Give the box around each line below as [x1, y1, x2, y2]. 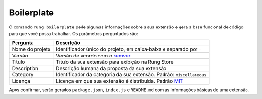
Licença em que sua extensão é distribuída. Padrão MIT [56, 78, 183, 85]
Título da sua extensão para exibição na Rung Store [56, 58, 174, 65]
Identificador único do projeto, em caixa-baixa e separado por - [56, 46, 201, 53]
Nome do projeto [12, 46, 51, 53]
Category [12, 71, 33, 78]
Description [12, 65, 39, 72]
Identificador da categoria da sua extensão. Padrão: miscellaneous [56, 71, 207, 78]
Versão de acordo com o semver [56, 52, 131, 59]
